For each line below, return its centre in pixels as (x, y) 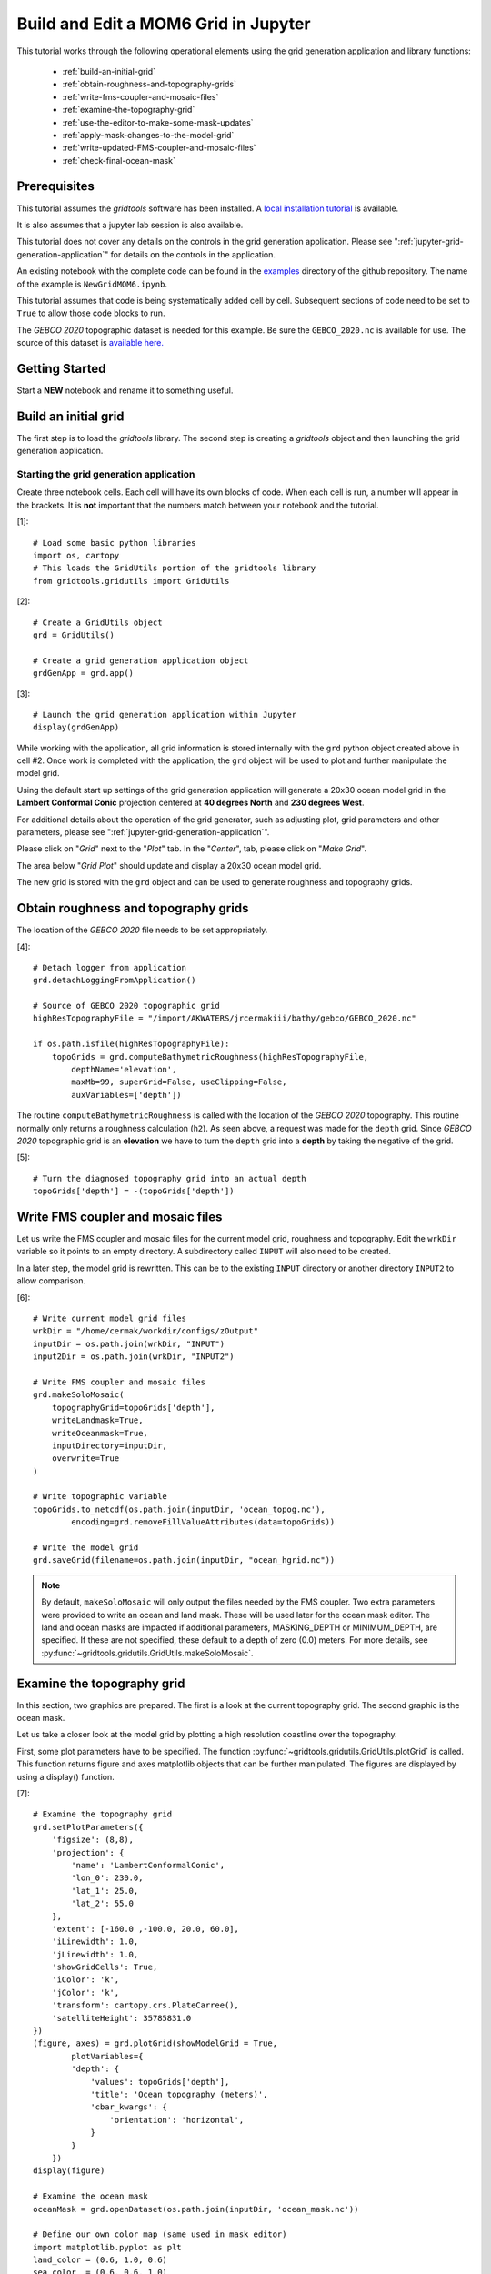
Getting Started (61, 368)
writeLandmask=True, (97, 1420)
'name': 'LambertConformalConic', (148, 1865)
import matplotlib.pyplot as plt (107, 2247)
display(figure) (69, 2171)
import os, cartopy (76, 555)
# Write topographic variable (100, 1497)
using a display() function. (66, 1776)
